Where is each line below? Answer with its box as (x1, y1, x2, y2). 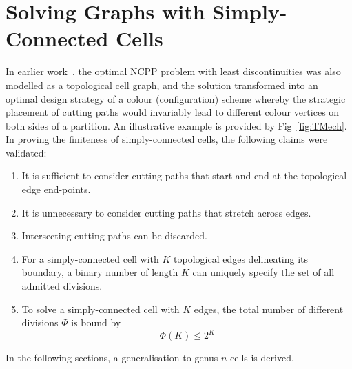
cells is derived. (230, 350, 294, 365)
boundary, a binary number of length (21, 265, 178, 279)
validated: (6, 145, 47, 159)
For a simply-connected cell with (21, 251, 159, 266)
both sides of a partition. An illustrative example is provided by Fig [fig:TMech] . (6, 118, 347, 132)
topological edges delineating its (174, 251, 309, 266)
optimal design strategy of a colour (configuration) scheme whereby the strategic (6, 91, 346, 106)
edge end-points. (21, 182, 91, 197)
